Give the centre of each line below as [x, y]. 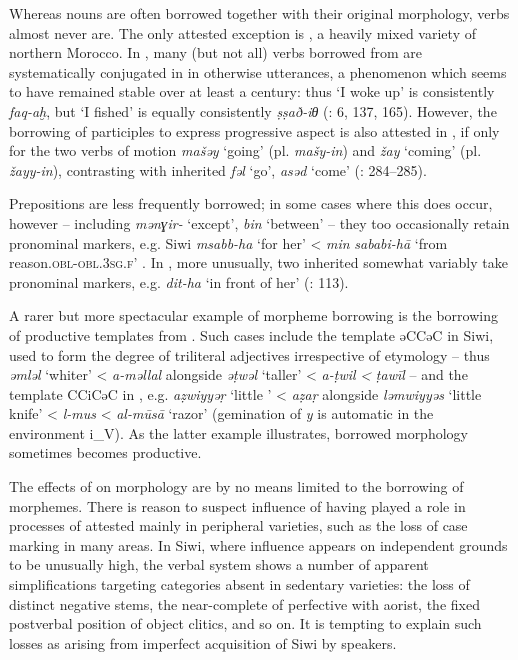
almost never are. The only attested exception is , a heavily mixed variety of [242, 32]
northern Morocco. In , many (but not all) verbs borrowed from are [216, 52]
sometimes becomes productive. [105, 452]
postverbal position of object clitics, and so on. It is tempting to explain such [245, 623]
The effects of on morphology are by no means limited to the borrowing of [236, 486]
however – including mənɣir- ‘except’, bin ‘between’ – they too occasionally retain [259, 222]
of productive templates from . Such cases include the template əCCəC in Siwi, [251, 334]
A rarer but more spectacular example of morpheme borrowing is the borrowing [253, 315]
